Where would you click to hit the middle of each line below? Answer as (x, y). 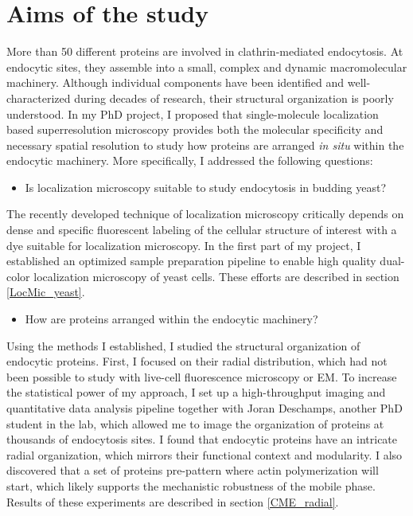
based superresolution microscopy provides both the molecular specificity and (195, 129)
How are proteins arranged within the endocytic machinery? (171, 319)
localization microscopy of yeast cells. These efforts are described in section (216, 276)
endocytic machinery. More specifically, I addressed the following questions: (190, 160)
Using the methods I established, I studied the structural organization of (183, 345)
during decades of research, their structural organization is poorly (234, 98)
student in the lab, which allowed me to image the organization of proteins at (195, 423)
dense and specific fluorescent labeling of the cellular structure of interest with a (202, 230)
